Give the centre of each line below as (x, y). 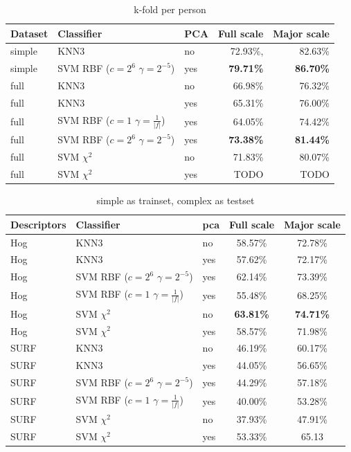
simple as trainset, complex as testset (175, 200)
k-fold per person (170, 9)
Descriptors (38, 224)
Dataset (29, 33)
